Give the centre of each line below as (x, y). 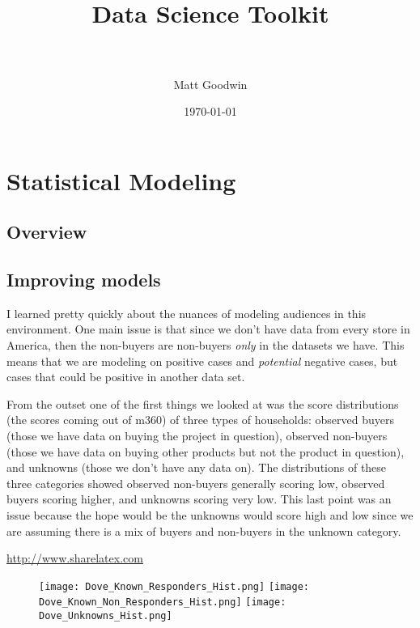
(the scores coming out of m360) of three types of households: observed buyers (200, 420)
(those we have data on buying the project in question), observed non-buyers (197, 436)
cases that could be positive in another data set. (126, 377)
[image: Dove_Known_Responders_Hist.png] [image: (174, 586)
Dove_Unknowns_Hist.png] (106, 616)
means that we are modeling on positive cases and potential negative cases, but (202, 361)
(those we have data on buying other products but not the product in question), (206, 451)
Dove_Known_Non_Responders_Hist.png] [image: (163, 603)
